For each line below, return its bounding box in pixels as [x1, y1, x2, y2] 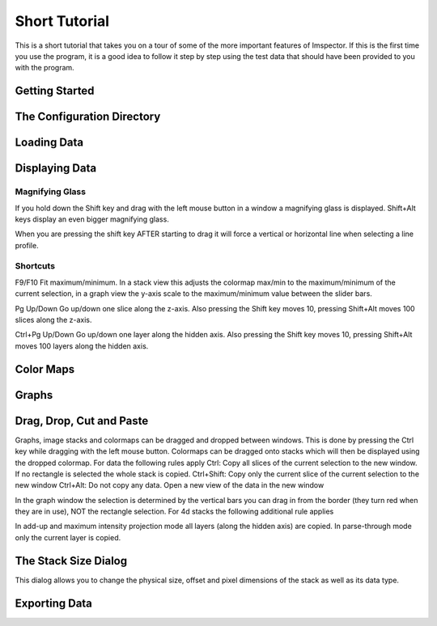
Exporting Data [15, 596, 93, 610]
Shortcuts [15, 260, 56, 272]
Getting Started [15, 84, 95, 98]
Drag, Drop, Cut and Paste [15, 413, 149, 428]
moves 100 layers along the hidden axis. [15, 340, 149, 351]
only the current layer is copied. [15, 532, 121, 542]
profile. [15, 240, 40, 250]
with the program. [15, 63, 74, 73]
